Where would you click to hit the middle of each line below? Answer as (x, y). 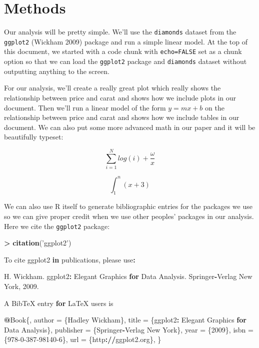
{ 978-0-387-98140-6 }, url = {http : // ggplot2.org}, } (83, 339)
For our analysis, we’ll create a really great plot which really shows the (112, 88)
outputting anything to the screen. (57, 71)
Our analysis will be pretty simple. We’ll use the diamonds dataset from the (120, 32)
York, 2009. (21, 286)
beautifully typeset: (34, 137)
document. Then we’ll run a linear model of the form (85, 107)
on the (214, 107)
